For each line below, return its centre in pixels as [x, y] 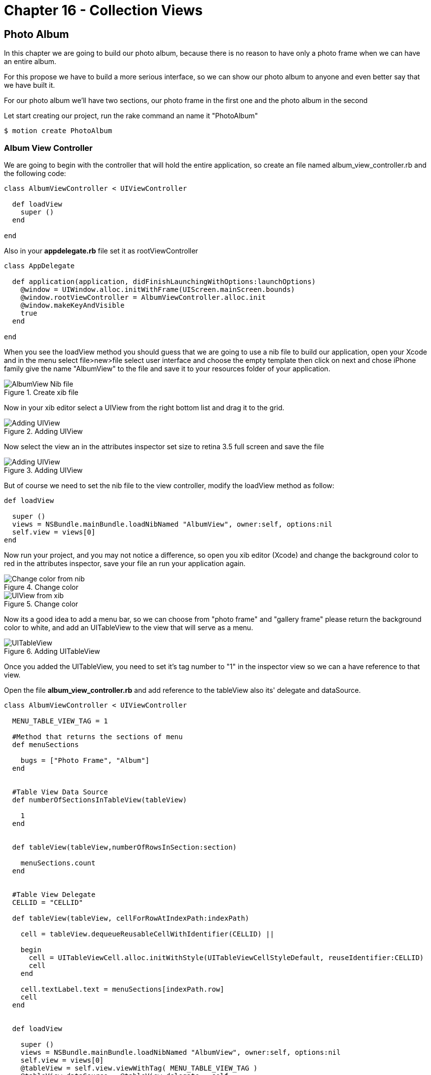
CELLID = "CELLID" [48, 902]
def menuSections [45, 744]
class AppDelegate [39, 266]
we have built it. [30, 85]
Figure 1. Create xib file [41, 392]
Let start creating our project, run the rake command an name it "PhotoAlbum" [131, 116]
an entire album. [30, 62]
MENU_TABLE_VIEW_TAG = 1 [60, 721]
